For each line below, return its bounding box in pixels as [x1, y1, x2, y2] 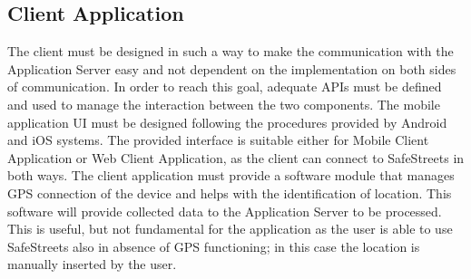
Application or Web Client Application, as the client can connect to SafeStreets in [7, 148, 465, 167]
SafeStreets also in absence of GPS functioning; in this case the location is [7, 236, 420, 255]
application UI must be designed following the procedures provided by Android [7, 112, 447, 131]
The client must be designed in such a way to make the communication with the [7, 42, 454, 61]
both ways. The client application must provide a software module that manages [7, 166, 455, 185]
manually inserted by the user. [7, 255, 177, 274]
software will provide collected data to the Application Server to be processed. [7, 201, 442, 220]
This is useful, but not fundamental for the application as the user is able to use [7, 219, 453, 238]
